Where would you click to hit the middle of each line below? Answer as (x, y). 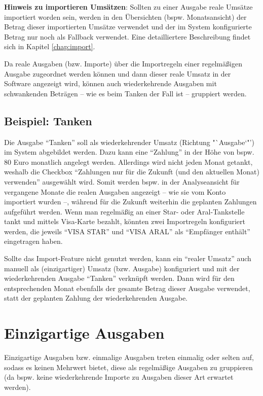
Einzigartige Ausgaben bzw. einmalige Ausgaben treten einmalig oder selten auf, (129, 357)
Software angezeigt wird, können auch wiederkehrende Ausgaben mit (110, 83)
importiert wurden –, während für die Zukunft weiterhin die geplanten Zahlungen (130, 202)
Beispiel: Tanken (48, 120)
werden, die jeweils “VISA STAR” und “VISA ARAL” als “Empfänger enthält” (127, 231)
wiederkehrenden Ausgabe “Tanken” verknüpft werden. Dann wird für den (119, 278)
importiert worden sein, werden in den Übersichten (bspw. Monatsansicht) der (125, 16)
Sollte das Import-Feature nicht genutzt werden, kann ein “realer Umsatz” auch (128, 258)
